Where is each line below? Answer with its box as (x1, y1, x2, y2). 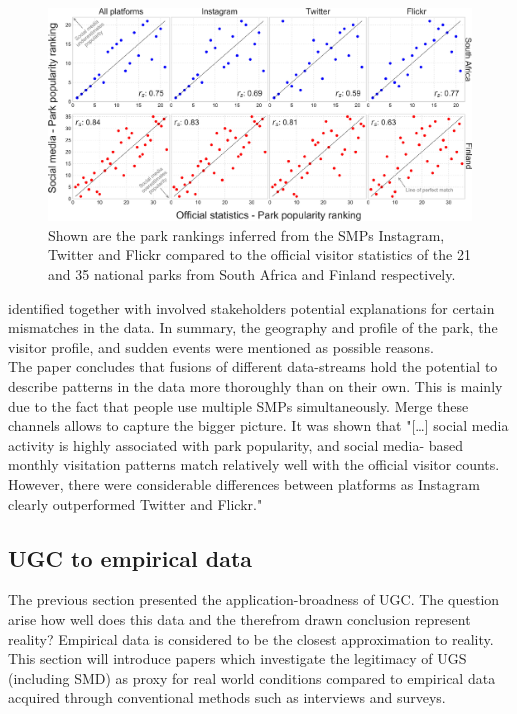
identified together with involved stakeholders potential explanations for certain (8, 297, 495, 318)
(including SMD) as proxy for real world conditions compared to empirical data (8, 667, 496, 688)
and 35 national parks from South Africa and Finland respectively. (48, 264, 456, 285)
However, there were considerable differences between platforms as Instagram (8, 473, 480, 494)
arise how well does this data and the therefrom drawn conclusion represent (8, 608, 471, 629)
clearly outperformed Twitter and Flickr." (8, 493, 263, 514)
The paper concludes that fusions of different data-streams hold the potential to (8, 356, 498, 377)
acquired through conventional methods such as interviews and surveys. (8, 687, 446, 708)
